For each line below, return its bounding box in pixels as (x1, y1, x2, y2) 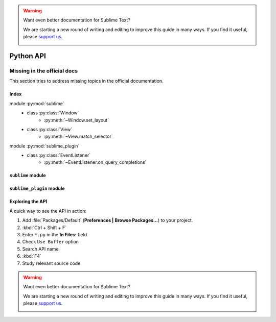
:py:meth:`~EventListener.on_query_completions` (44, 159, 147, 165)
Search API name (22, 245, 59, 252)
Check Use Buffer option (22, 239, 79, 245)
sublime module (9, 172, 46, 179)
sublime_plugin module (9, 185, 65, 191)
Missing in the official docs (9, 67, 78, 74)
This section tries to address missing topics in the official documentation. (9, 78, 164, 84)
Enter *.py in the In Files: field (22, 232, 87, 238)
